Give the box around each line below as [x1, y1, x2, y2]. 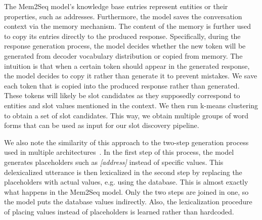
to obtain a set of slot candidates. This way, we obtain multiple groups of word [4, 110, 249, 120]
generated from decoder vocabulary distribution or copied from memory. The [4, 50, 243, 61]
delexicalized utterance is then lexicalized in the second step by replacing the [4, 166, 242, 177]
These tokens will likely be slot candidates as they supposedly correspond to [4, 90, 240, 101]
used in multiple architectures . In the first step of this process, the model [4, 147, 234, 157]
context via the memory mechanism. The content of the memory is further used [4, 21, 251, 31]
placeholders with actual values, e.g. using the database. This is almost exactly [4, 177, 248, 187]
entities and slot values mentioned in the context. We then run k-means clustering [4, 100, 258, 110]
